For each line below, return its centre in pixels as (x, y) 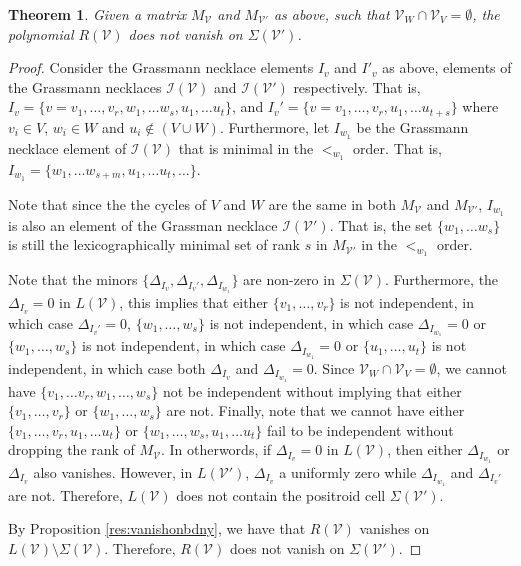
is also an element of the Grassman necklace (143, 224)
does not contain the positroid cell (281, 494)
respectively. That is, (357, 86)
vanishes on (394, 528)
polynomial (41, 33)
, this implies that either (194, 301)
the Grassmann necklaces (85, 86)
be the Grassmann (412, 126)
